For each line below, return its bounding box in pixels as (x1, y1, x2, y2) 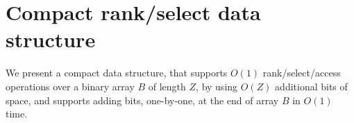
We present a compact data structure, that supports (6, 65, 228, 80)
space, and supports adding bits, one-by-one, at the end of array (6, 92, 279, 107)
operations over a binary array (6, 79, 135, 93)
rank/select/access (262, 65, 341, 80)
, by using (196, 79, 238, 93)
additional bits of (275, 79, 348, 93)
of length (148, 79, 186, 93)
